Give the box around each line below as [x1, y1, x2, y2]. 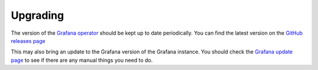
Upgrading [11, 9, 64, 22]
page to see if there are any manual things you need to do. [11, 56, 153, 64]
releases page [11, 37, 45, 44]
